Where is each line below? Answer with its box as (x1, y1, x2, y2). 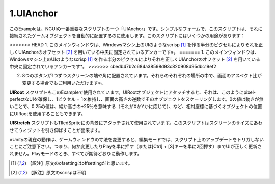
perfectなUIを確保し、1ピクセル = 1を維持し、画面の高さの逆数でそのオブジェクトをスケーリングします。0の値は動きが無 (9, 96, 264, 102)
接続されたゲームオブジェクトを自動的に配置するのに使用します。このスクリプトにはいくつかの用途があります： (9, 32, 245, 38)
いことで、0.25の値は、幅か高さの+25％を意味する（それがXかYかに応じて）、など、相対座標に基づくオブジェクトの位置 (9, 103, 262, 110)
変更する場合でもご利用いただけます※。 (22, 80, 105, 86)
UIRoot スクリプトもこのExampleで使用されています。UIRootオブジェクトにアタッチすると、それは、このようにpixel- (9, 89, 256, 95)
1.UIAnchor (9, 8, 58, 19)
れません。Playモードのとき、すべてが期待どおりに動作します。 (9, 150, 142, 156)
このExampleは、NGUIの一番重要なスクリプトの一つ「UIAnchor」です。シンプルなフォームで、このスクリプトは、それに (9, 25, 263, 32)
